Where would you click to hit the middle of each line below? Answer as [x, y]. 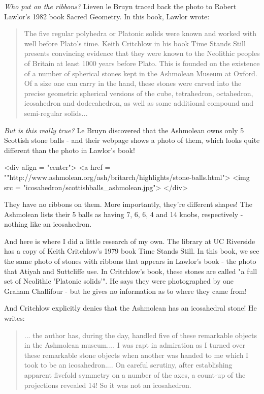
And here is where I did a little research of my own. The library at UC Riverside [130, 241]
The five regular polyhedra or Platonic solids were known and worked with [140, 33]
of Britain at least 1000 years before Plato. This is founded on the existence [142, 63]
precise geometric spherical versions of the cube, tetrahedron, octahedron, [139, 93]
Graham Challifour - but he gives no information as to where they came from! [126, 291]
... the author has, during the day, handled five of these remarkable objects [140, 335]
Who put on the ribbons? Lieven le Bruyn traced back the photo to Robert [120, 6]
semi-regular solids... [56, 113]
